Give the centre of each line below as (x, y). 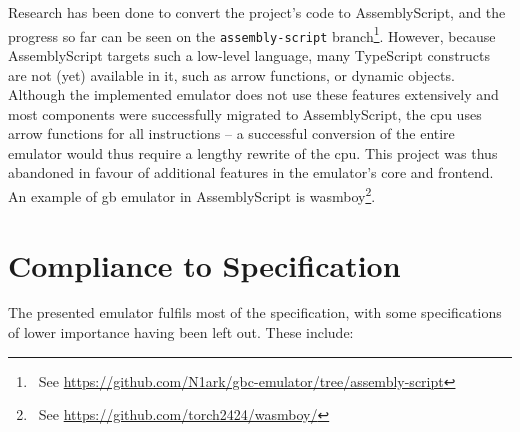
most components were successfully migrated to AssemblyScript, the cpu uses (245, 113)
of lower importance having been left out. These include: (181, 332)
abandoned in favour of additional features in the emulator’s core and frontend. (251, 172)
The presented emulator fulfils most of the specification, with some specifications (255, 312)
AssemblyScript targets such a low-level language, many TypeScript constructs (249, 54)
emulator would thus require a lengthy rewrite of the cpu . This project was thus (253, 152)
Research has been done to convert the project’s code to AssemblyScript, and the (257, 12)
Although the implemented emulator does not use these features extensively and (253, 94)
